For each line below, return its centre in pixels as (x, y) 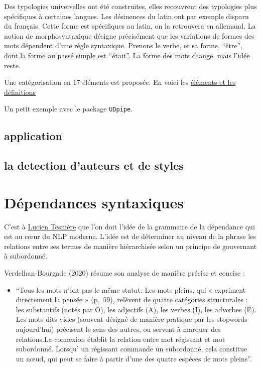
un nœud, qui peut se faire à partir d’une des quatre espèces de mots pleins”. (134, 358)
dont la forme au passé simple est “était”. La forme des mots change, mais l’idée (127, 55)
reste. (12, 65)
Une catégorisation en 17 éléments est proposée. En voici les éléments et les (120, 82)
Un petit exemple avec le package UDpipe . (69, 109)
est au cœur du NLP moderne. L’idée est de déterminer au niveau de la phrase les (130, 236)
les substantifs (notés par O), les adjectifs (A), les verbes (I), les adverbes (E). (136, 309)
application (33, 136)
